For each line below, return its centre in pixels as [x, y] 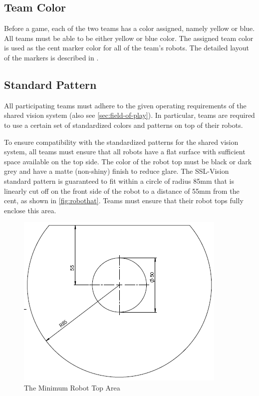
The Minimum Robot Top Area [72, 387]
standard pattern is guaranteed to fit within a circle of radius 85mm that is [119, 181]
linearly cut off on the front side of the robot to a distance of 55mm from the [122, 191]
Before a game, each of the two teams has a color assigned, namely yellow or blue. [129, 28]
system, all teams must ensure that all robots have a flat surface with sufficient [125, 152]
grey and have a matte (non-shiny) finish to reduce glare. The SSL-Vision [117, 171]
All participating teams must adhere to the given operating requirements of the [125, 105]
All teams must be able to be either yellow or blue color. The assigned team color [129, 38]
